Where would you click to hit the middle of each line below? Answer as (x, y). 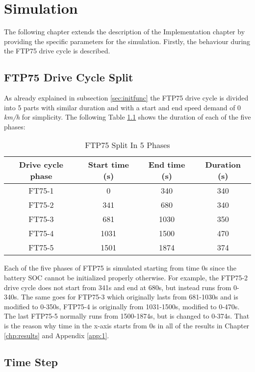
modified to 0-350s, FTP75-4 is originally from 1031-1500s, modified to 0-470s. (122, 306)
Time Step (31, 361)
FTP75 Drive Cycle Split (69, 77)
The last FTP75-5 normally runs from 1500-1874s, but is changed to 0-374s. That (127, 316)
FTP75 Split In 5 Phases (127, 145)
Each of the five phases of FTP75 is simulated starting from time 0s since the (120, 268)
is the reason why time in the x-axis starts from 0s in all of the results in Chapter (127, 326)
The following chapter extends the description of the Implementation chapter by (125, 32)
